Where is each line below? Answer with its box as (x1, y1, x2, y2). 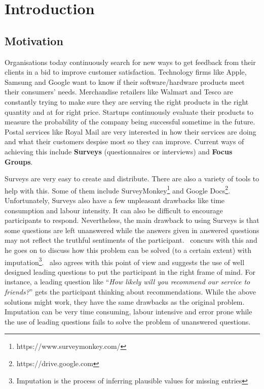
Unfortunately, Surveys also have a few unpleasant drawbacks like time (5, 195, 225, 205)
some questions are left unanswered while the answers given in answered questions (5, 224, 259, 235)
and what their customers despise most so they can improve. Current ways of (5, 136, 244, 147)
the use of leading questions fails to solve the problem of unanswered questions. (5, 316, 251, 327)
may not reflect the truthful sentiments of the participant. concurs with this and (5, 235, 257, 245)
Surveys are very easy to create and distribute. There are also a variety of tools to (5, 173, 259, 184)
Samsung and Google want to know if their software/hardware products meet (5, 76, 245, 87)
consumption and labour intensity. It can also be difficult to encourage (5, 205, 223, 215)
